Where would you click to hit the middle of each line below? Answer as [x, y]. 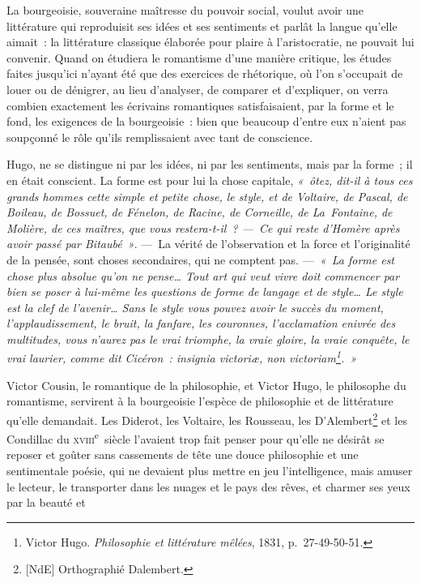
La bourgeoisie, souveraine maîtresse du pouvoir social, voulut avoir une [185, 10]
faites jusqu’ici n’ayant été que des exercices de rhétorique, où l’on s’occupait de [205, 73]
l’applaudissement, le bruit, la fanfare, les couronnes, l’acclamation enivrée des [201, 323]
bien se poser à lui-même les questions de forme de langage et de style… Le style [205, 291]
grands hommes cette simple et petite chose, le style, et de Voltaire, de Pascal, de [207, 196]
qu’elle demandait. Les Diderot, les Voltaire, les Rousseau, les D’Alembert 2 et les [207, 418]
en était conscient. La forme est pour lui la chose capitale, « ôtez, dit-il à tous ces [210, 180]
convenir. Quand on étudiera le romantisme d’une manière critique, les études [199, 57]
